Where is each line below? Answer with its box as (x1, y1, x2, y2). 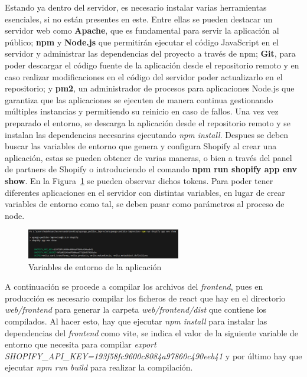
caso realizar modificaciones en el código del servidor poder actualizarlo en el (5, 70, 283, 83)
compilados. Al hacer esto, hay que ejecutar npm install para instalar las (5, 314, 267, 327)
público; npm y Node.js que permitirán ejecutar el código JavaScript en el (5, 35, 279, 48)
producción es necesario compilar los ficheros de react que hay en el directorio (5, 291, 286, 304)
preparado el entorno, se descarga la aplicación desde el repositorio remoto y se (5, 116, 291, 129)
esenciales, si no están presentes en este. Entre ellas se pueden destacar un (5, 12, 273, 25)
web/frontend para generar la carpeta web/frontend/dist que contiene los (5, 303, 267, 316)
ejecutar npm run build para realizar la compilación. (5, 361, 193, 373)
